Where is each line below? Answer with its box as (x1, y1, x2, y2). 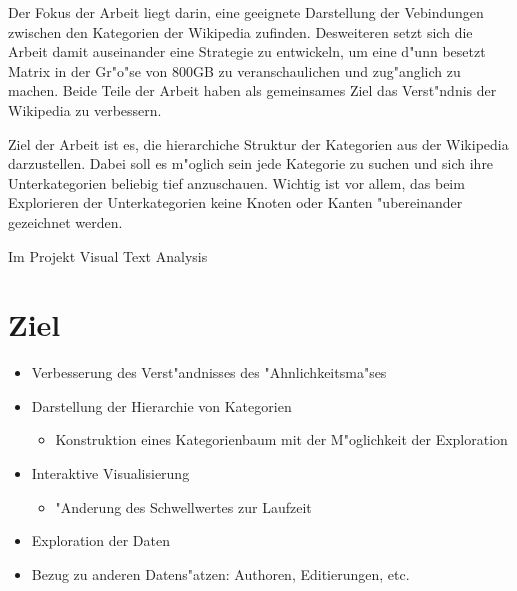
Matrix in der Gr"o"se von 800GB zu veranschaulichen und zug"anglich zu (8, 60, 461, 81)
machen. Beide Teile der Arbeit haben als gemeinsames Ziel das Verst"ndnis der (8, 80, 497, 101)
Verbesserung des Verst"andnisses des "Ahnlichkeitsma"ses (31, 362, 387, 383)
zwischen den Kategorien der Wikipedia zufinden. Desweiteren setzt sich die (8, 21, 473, 42)
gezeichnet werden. (8, 211, 123, 232)
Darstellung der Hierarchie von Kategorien (31, 395, 292, 416)
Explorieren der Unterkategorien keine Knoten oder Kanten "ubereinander (8, 192, 463, 213)
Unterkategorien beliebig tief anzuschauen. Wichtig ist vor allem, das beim (8, 172, 465, 193)
